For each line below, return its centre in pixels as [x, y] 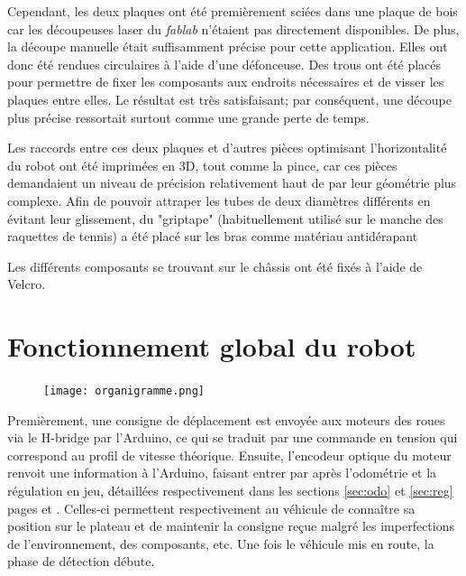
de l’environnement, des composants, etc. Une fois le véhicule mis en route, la [221, 543]
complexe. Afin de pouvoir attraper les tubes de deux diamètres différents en [219, 200]
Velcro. [27, 284]
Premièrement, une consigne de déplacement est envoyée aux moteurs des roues [226, 419]
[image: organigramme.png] [124, 391]
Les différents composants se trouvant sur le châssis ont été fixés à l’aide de [215, 266]
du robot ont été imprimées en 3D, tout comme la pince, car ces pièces [202, 165]
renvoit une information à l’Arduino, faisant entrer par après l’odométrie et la [222, 473]
